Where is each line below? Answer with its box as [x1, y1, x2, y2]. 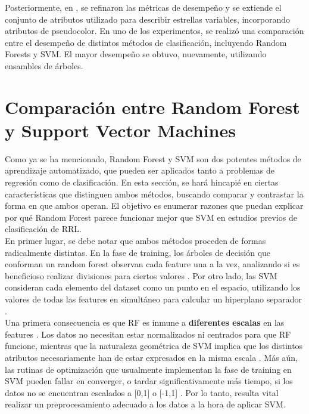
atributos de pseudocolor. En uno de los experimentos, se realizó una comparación [5, 24, 304, 37]
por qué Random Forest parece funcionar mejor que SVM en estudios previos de [5, 211, 297, 223]
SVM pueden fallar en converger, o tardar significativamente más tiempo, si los [5, 375, 293, 387]
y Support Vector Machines [5, 118, 236, 142]
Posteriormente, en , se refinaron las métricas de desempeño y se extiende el [5, 1, 282, 13]
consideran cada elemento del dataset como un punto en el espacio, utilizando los [5, 281, 301, 293]
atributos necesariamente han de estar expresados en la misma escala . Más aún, [5, 351, 298, 363]
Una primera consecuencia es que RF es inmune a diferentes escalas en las [5, 316, 285, 329]
